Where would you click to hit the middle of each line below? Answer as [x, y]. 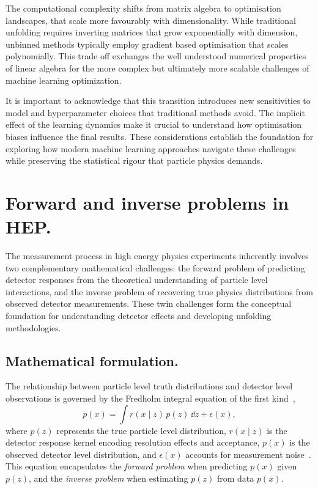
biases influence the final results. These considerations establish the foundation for [160, 136]
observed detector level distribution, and [81, 454]
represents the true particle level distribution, [141, 430]
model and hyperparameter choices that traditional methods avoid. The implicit [155, 112]
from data [235, 478]
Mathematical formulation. [92, 360]
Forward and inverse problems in [147, 202]
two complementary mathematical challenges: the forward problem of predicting [155, 267]
